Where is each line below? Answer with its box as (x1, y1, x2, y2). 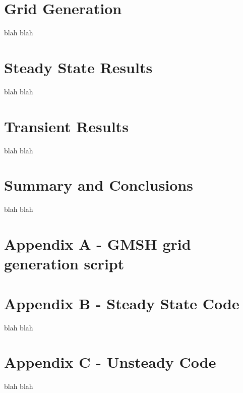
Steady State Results (4, 57, 153, 77)
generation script (4, 253, 125, 274)
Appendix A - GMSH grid (4, 234, 191, 254)
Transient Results (4, 116, 129, 136)
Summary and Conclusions (4, 175, 193, 195)
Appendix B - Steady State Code (4, 293, 239, 313)
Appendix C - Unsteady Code (4, 352, 216, 372)
